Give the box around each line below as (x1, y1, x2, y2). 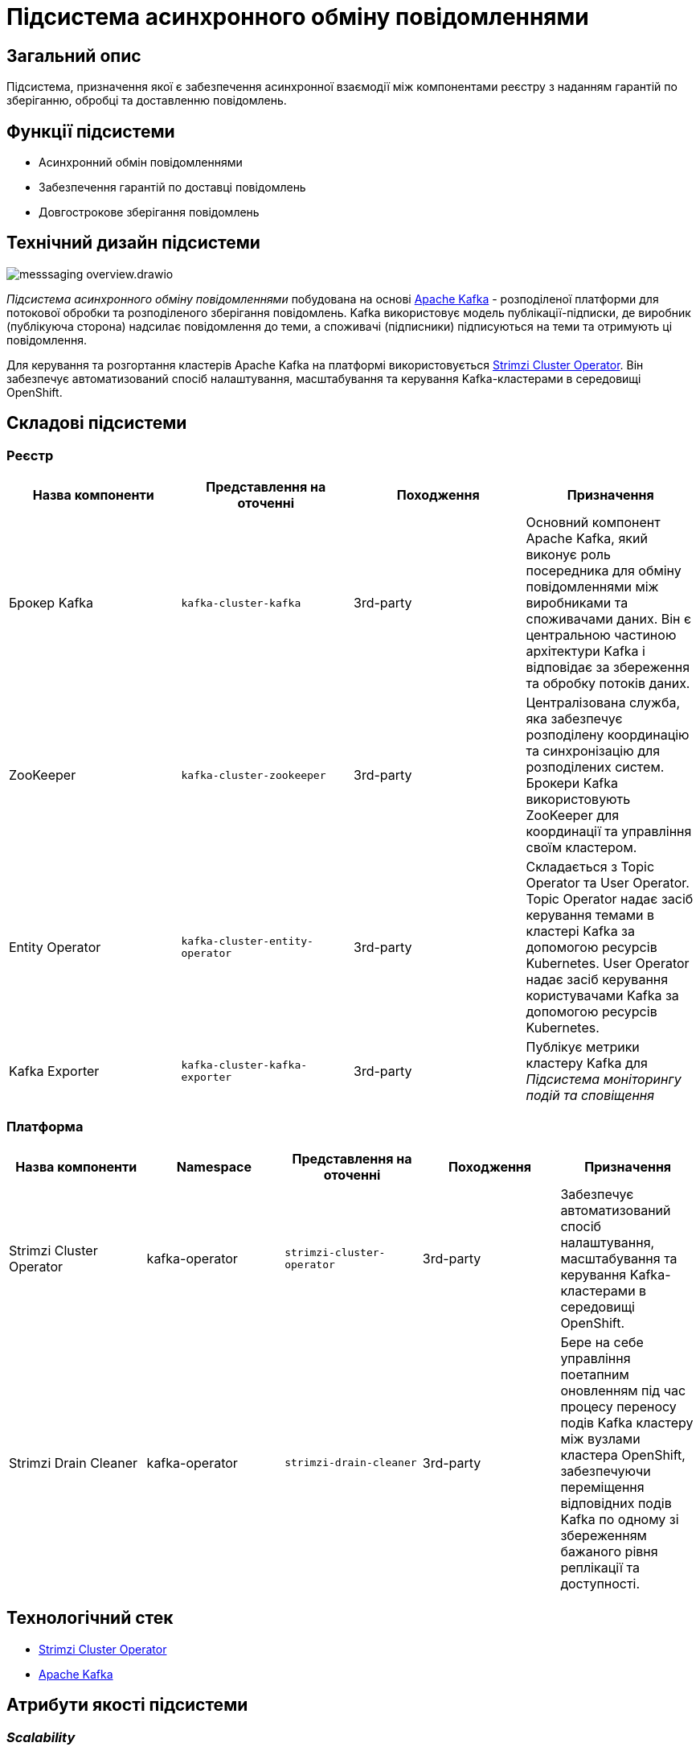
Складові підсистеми (6, 413, 187, 434)
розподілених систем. (526, 759, 665, 776)
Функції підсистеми (6, 121, 175, 142)
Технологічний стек (6, 1608, 174, 1629)
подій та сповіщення (526, 1087, 655, 1104)
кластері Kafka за (526, 923, 635, 940)
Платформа (6, 1119, 84, 1135)
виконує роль (526, 546, 611, 563)
